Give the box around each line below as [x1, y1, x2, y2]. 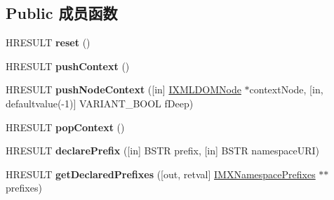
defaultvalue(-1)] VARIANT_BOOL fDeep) [6, 95, 194, 110]
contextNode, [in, [249, 82, 323, 97]
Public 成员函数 [6, 2, 118, 24]
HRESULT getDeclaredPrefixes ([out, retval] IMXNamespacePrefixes [6, 166, 316, 181]
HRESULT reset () [6, 35, 91, 50]
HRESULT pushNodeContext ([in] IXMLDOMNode [6, 82, 241, 97]
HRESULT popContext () [6, 119, 125, 134]
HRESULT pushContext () [6, 58, 130, 73]
